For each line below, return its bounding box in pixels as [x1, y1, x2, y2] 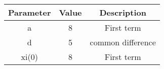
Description [99, 7, 146, 18]
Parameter [8, 7, 51, 18]
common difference [90, 36, 156, 48]
